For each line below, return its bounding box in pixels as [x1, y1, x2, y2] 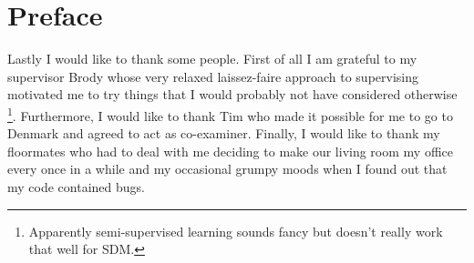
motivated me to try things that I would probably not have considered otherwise [7, 85, 458, 104]
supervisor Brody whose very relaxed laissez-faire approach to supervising [7, 66, 418, 86]
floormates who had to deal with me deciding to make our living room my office [7, 141, 453, 160]
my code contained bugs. [7, 177, 145, 196]
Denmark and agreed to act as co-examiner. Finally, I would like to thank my [7, 124, 440, 143]
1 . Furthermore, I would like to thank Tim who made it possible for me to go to [7, 103, 453, 125]
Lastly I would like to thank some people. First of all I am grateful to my [7, 49, 417, 68]
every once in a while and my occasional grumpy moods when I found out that [7, 159, 448, 178]
